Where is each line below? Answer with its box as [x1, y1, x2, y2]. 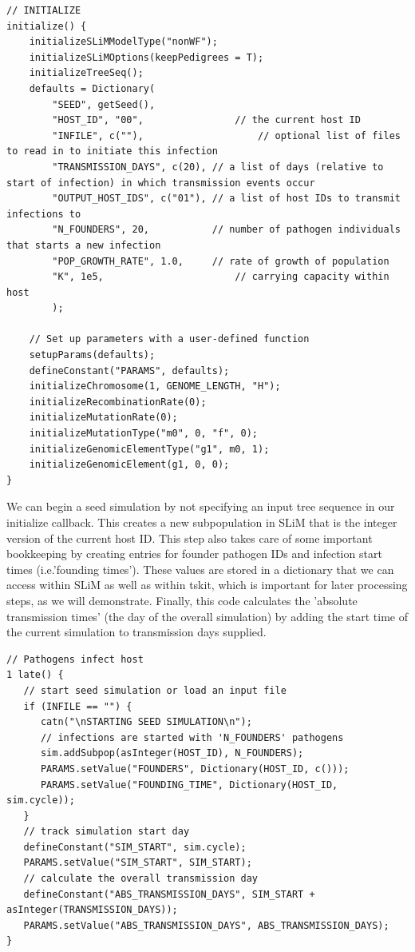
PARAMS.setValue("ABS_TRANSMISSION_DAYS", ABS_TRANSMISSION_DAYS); [23, 919, 389, 931]
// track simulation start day [23, 826, 190, 838]
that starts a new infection [6, 239, 161, 251]
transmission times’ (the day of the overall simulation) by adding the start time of [6, 607, 409, 624]
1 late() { [6, 669, 64, 681]
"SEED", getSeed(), [52, 98, 156, 110]
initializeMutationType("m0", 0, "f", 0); [29, 428, 258, 440]
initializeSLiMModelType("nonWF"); [29, 36, 218, 48]
